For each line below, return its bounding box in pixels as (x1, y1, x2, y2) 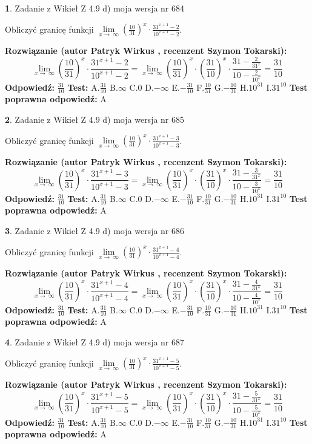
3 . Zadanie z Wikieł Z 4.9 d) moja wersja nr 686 (5, 224, 185, 237)
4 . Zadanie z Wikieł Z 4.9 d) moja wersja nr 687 (5, 335, 185, 348)
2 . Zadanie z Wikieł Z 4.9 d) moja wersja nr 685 (5, 113, 185, 125)
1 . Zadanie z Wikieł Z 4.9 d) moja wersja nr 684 (5, 2, 185, 14)
